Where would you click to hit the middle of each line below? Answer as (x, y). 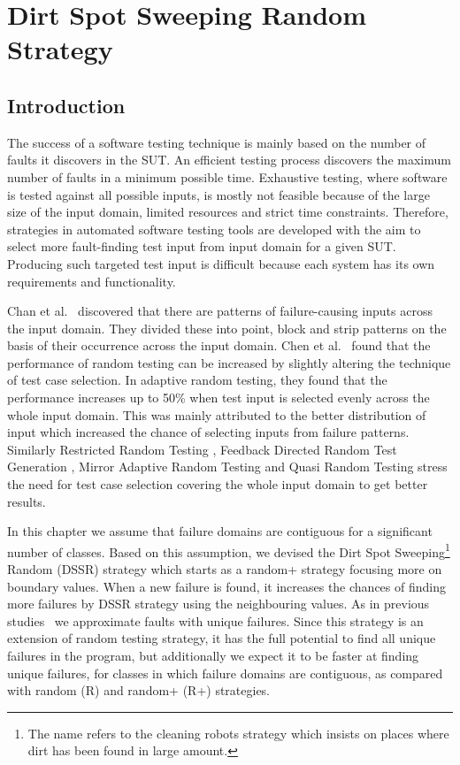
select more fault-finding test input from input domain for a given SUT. (202, 246)
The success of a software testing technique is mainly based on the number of (217, 142)
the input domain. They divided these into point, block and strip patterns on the (227, 328)
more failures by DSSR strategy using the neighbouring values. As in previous (218, 604)
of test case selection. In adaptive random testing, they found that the (197, 380)
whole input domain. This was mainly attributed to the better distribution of (217, 414)
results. (27, 501)
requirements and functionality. (92, 281)
